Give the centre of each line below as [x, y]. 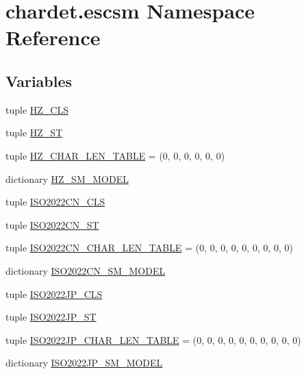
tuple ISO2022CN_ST [52, 224]
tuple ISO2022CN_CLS [55, 202]
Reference [53, 37]
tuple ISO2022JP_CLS [54, 294]
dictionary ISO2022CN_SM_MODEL [86, 270]
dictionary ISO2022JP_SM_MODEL [84, 363]
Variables [39, 80]
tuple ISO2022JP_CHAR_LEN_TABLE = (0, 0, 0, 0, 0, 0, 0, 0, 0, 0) [153, 339]
